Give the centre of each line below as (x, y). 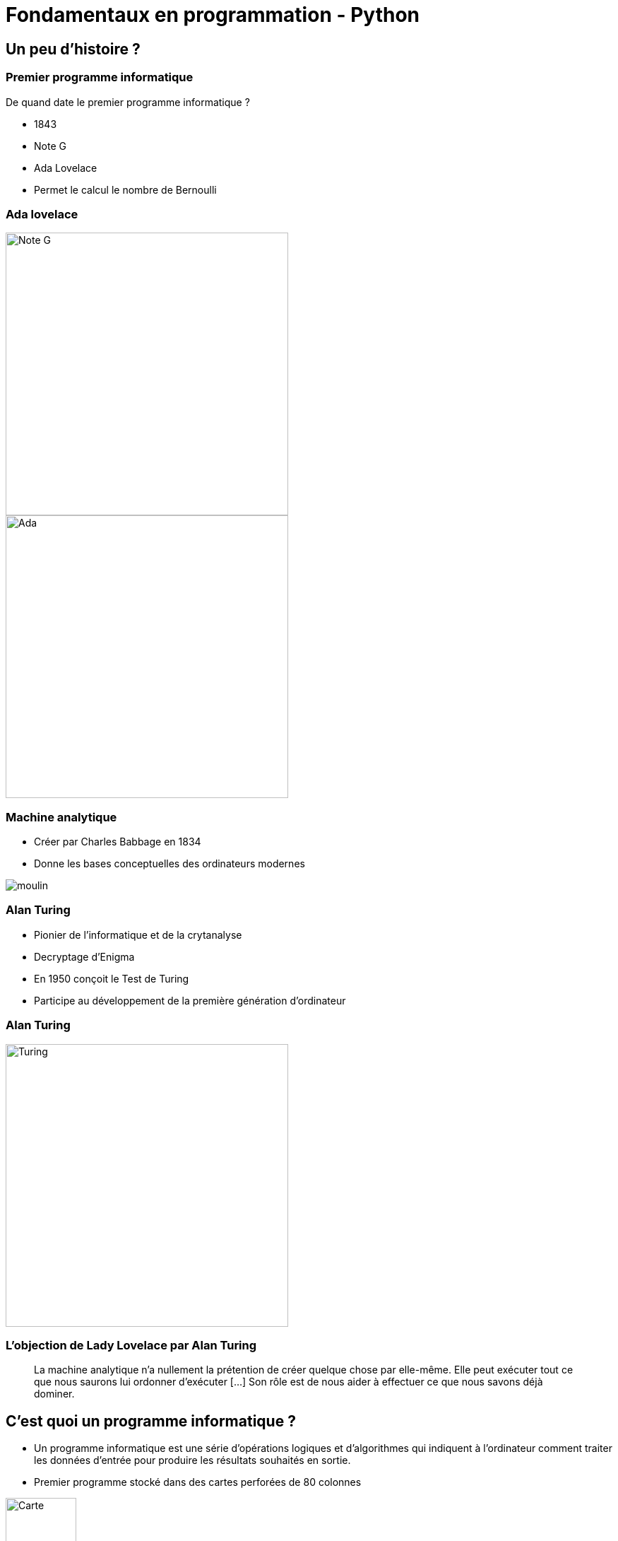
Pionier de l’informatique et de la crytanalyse (138, 934)
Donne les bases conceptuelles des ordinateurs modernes (170, 864)
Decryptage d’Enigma (84, 956)
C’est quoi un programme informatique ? (151, 1421)
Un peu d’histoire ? (73, 49)
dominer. (54, 1394)
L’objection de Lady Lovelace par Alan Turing (131, 1345)
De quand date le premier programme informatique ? (128, 102)
